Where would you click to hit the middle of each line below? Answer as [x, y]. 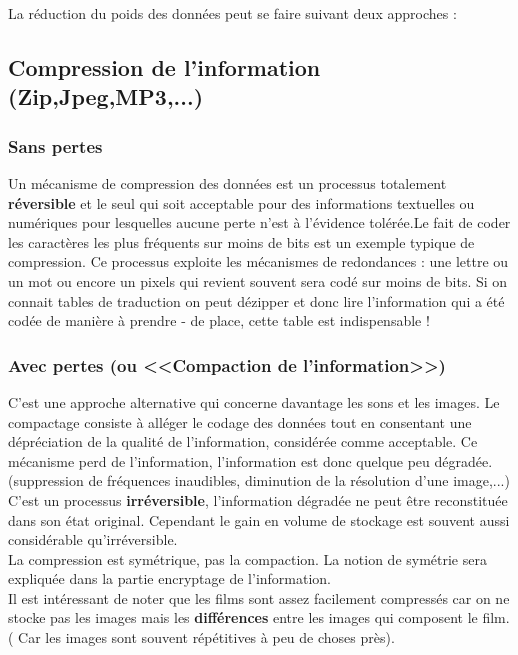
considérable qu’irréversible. [93, 539]
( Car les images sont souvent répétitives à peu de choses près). [201, 637]
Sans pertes [55, 145]
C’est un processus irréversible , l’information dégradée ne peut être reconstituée [258, 499]
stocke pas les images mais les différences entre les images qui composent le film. [259, 617]
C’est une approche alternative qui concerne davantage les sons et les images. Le [254, 401]
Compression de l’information [164, 66]
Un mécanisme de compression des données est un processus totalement [227, 182]
